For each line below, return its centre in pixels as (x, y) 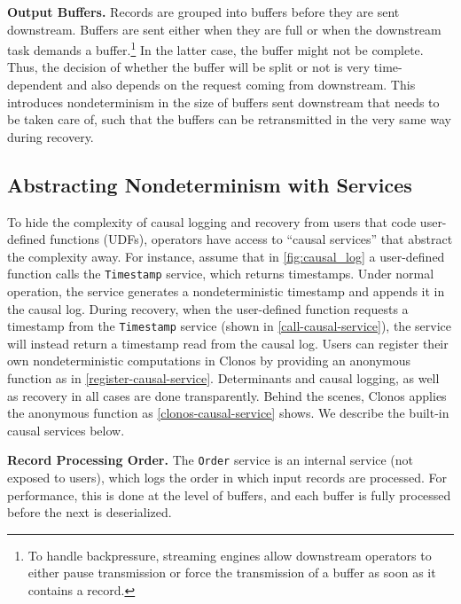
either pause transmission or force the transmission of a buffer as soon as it (232, 573)
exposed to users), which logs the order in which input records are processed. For (227, 478)
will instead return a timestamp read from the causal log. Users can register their (228, 343)
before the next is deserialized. (90, 512)
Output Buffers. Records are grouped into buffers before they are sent (203, 12)
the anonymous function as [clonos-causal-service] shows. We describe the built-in (228, 413)
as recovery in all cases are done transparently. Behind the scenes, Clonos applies (227, 395)
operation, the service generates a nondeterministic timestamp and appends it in (226, 291)
